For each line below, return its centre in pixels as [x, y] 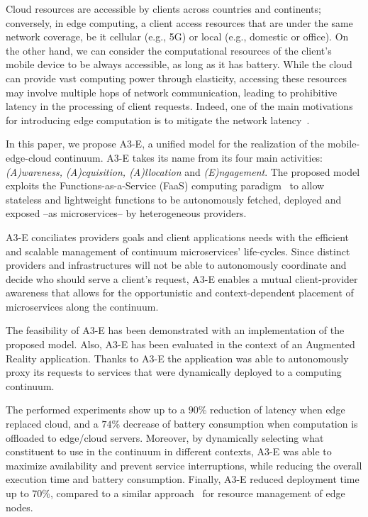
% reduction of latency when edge [272, 410]
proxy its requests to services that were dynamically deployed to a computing [174, 372]
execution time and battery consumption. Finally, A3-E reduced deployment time [183, 479]
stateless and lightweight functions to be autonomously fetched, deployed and [174, 199]
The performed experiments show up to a [96, 410]
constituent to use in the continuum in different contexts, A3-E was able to [169, 451]
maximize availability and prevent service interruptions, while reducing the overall [184, 465]
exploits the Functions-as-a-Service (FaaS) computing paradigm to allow [165, 185]
